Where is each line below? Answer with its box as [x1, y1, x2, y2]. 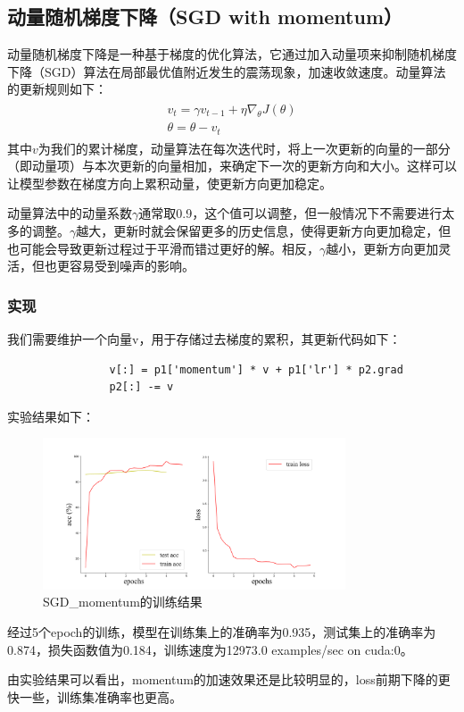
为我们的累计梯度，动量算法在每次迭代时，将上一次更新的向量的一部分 [37, 138, 451, 157]
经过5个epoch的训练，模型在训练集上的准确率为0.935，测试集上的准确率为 [7, 623, 436, 641]
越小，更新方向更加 [326, 239, 439, 257]
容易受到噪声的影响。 [69, 256, 195, 275]
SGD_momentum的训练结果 [43, 592, 203, 611]
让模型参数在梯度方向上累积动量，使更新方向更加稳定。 [7, 173, 332, 192]
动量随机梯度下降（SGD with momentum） [7, 3, 403, 30]
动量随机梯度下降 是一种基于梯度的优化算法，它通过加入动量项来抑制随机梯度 [7, 45, 457, 63]
